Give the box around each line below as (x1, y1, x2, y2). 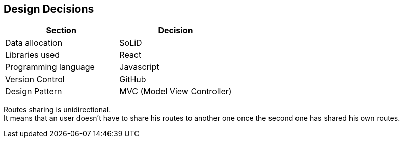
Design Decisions (4, 3, 94, 15)
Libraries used (5, 50, 60, 60)
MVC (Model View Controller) (119, 86, 232, 97)
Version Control (5, 74, 65, 85)
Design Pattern (5, 86, 62, 97)
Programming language (5, 62, 95, 73)
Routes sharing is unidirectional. (4, 105, 111, 114)
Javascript (119, 62, 159, 73)
